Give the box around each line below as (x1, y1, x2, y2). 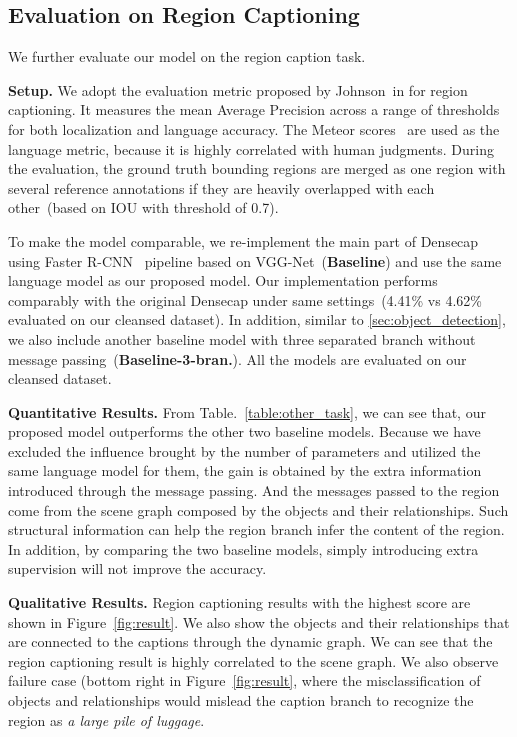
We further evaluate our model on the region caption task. (8, 46, 366, 67)
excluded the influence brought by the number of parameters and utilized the (8, 440, 481, 461)
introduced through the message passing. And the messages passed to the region (8, 480, 500, 501)
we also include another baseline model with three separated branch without (8, 328, 476, 349)
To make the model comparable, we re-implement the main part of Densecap (8, 230, 479, 251)
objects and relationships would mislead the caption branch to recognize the (8, 690, 474, 711)
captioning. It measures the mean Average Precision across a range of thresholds (8, 99, 500, 120)
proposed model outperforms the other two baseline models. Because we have (8, 421, 481, 442)
